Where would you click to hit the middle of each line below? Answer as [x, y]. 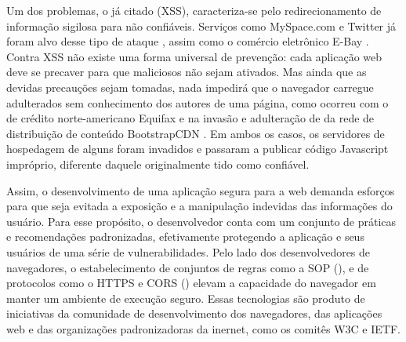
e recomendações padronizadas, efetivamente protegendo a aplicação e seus [185, 236]
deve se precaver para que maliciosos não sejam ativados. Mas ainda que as [187, 72]
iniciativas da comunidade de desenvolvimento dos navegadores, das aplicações [194, 313]
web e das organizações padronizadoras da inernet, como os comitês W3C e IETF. [203, 328]
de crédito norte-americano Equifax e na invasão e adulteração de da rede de [190, 118]
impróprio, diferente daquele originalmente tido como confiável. [158, 164]
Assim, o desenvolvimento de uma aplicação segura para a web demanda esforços [201, 190]
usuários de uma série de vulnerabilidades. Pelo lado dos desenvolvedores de [188, 251]
